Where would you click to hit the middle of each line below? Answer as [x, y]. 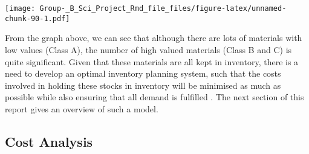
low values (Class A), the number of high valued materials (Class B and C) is [148, 49]
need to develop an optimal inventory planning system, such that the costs [143, 73]
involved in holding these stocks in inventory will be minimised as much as [143, 85]
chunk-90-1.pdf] [37, 18]
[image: [20, 8]
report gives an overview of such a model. [82, 108]
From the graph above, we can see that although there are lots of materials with [154, 38]
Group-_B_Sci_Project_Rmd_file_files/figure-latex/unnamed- [163, 8]
